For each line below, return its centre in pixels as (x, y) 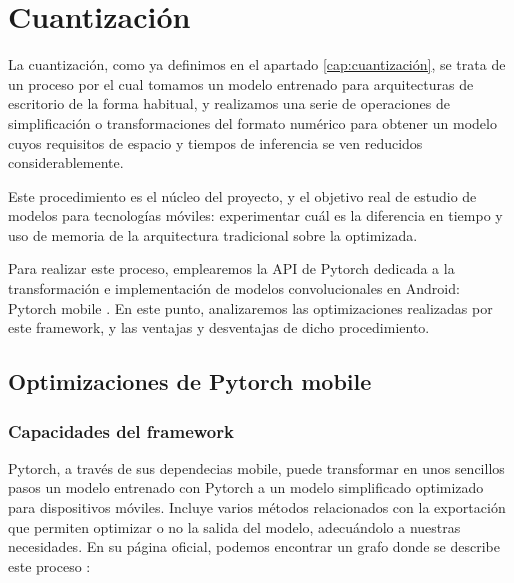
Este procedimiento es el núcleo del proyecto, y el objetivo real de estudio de (242, 195)
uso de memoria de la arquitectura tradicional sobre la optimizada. (213, 234)
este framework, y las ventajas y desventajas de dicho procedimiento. (219, 327)
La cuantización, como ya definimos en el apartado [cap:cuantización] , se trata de (257, 64)
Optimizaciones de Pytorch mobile (190, 381)
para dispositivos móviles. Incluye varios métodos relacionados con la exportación (257, 507)
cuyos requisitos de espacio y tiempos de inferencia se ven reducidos (215, 142)
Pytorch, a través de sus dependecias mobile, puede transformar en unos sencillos (256, 467)
